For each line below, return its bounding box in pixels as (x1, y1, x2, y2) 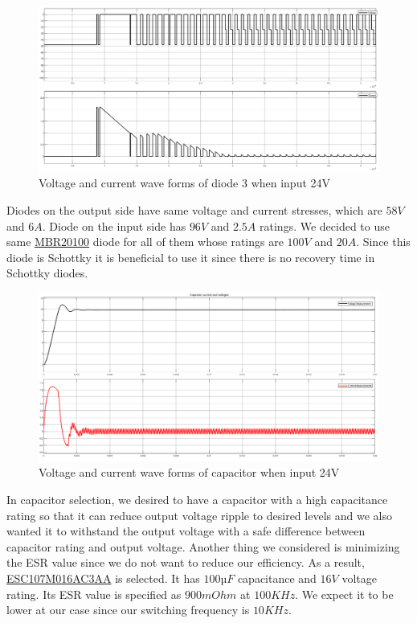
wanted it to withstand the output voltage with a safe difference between (6, 523, 366, 539)
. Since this (356, 233, 411, 250)
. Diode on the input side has (42, 217, 186, 234)
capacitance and (237, 570, 317, 587)
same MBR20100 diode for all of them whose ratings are (6, 233, 284, 250)
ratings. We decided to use (260, 217, 390, 234)
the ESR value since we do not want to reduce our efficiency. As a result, (6, 554, 365, 571)
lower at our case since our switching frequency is (6, 601, 250, 618)
